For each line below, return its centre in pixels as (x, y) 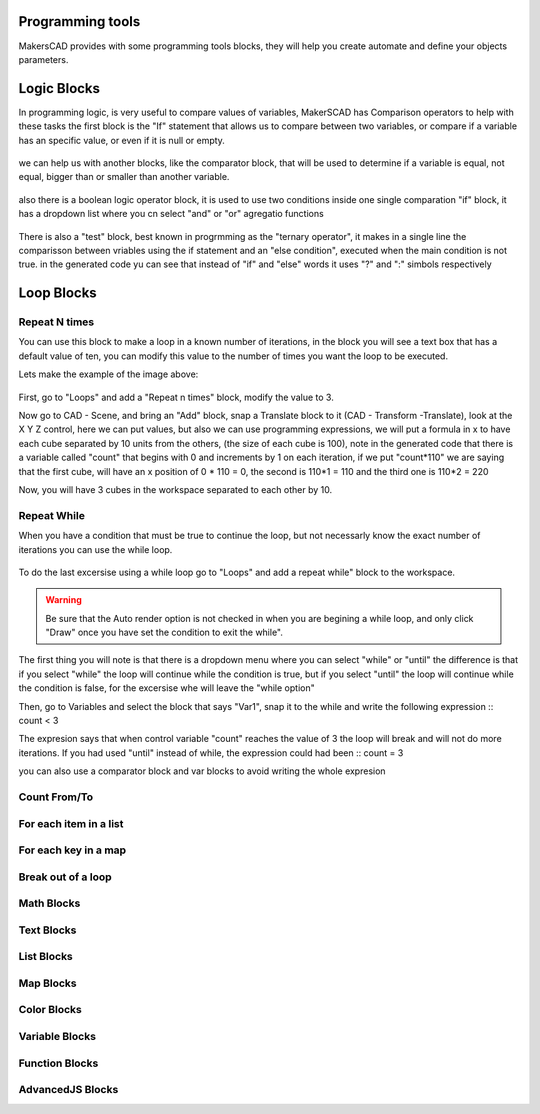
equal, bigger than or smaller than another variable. (124, 177)
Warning (63, 600)
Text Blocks (47, 930)
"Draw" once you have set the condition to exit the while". (164, 632)
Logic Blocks (59, 88)
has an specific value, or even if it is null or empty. (121, 140)
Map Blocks (47, 983)
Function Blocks (58, 1063)
